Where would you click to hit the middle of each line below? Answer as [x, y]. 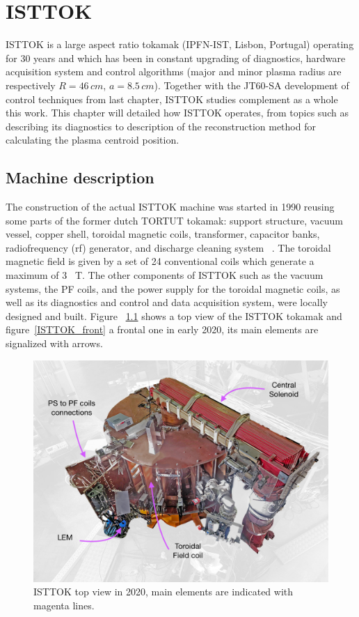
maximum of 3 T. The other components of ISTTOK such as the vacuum [165, 275]
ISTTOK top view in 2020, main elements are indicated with [163, 592]
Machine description [80, 177]
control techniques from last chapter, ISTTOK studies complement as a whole [172, 99]
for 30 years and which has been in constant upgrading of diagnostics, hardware [176, 58]
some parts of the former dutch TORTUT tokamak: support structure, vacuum [174, 220]
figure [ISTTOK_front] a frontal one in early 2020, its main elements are [162, 329]
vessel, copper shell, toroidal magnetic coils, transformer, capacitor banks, [163, 234]
